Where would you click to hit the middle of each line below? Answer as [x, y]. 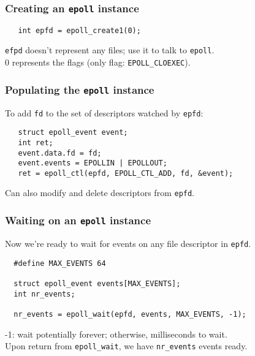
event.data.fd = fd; [60, 153]
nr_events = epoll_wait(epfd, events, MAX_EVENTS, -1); [130, 314]
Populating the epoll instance [80, 89]
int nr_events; [44, 294]
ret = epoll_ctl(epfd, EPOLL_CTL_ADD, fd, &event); [126, 173]
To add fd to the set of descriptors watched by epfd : [104, 112]
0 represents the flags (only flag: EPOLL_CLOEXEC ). [98, 62]
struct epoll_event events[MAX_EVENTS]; [97, 283]
